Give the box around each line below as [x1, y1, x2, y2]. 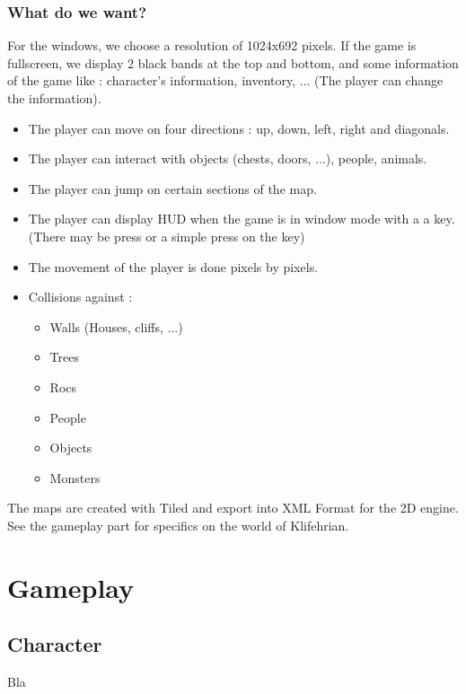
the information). [7, 89, 101, 107]
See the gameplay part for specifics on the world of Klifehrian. [7, 515, 349, 534]
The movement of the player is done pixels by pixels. [28, 257, 319, 276]
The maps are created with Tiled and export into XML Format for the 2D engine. [7, 498, 459, 517]
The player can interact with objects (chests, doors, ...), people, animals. [28, 149, 427, 168]
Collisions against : [28, 287, 133, 306]
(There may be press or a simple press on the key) [28, 226, 305, 245]
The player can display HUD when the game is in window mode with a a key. [28, 209, 455, 228]
